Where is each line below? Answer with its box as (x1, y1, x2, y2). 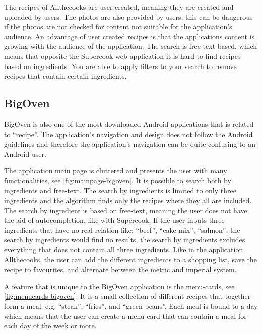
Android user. (4, 148, 46, 159)
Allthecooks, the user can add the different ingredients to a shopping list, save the (4, 254, 257, 264)
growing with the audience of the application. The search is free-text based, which (4, 41, 257, 51)
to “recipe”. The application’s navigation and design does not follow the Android (4, 128, 253, 139)
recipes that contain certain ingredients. (4, 71, 127, 81)
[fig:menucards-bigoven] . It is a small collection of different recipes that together (4, 291, 251, 301)
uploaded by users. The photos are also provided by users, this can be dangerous (4, 11, 253, 22)
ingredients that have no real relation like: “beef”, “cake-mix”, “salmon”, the (4, 224, 240, 235)
